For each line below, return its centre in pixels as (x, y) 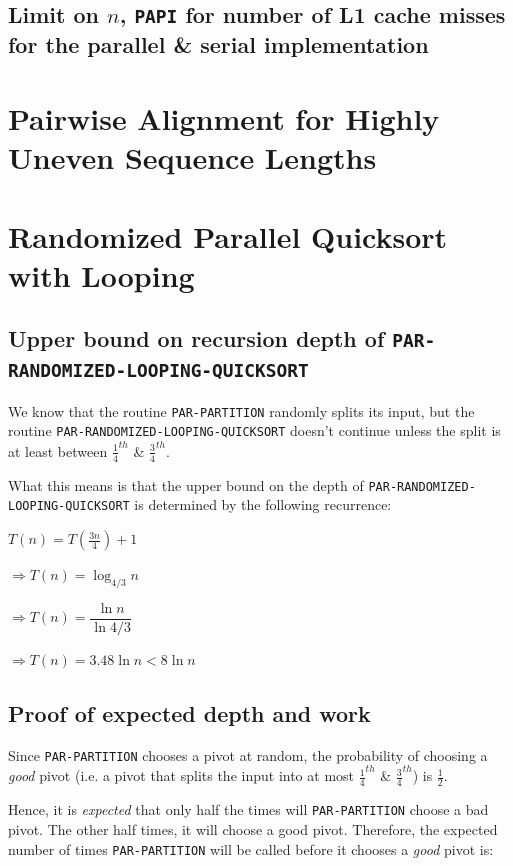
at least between (58, 450)
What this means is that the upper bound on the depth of (186, 484)
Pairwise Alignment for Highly (224, 117)
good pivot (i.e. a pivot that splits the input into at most (181, 775)
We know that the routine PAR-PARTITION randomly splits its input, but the (241, 410)
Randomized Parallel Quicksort (228, 235)
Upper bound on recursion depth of (196, 338)
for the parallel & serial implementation (218, 44)
